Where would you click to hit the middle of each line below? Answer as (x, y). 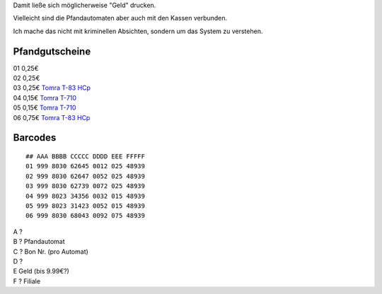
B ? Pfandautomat (39, 242)
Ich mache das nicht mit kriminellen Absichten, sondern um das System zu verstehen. (138, 31)
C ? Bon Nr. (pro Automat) (51, 252)
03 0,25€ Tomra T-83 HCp (52, 88)
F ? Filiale (27, 281)
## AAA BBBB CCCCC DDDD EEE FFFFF (85, 157)
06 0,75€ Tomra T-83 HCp (52, 117)
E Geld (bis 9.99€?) (41, 271)
